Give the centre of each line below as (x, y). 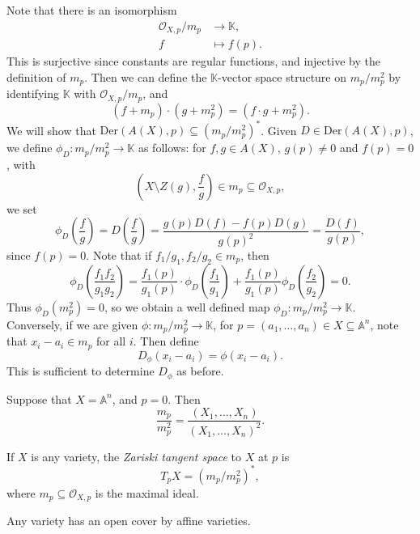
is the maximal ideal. (147, 492)
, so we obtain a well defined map (187, 306)
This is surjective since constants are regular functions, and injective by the (193, 61)
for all (111, 341)
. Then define (166, 341)
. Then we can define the (146, 76)
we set (22, 208)
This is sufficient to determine (81, 371)
